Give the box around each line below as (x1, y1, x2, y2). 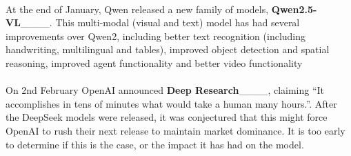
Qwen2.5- (271, 1, 317, 16)
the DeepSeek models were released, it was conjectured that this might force (6, 110, 328, 124)
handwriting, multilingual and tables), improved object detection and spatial (6, 42, 330, 57)
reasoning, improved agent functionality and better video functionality (6, 55, 303, 70)
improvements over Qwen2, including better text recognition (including (6, 28, 306, 43)
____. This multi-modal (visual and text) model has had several (20, 15, 300, 30)
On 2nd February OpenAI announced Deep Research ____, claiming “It (6, 83, 325, 97)
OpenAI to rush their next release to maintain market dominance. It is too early (6, 123, 345, 137)
